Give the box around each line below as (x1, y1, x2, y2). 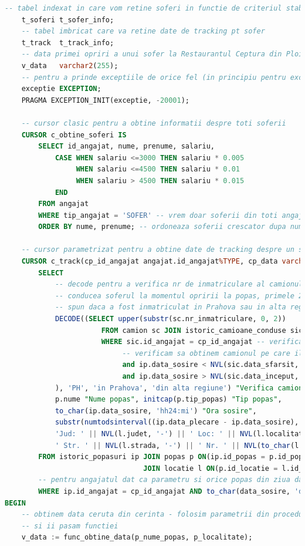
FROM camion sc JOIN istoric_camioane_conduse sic (101, 326, 303, 335)
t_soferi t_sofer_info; (21, 15, 114, 24)
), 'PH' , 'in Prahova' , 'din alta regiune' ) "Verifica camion (55, 383, 303, 392)
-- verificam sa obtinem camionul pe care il (122, 349, 303, 358)
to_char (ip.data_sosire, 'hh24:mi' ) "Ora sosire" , (55, 406, 257, 415)
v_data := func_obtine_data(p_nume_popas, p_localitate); (21, 533, 253, 542)
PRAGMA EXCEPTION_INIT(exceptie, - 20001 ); (21, 96, 190, 105)
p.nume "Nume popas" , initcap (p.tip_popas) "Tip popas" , (55, 395, 282, 404)
